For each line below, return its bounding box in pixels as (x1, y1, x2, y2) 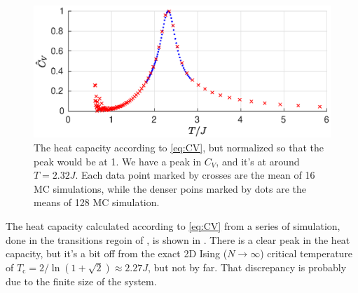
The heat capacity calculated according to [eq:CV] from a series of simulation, (6, 218, 340, 233)
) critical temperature (260, 246, 353, 261)
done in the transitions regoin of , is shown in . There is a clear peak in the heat (6, 232, 350, 247)
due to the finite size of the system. (6, 273, 157, 288)
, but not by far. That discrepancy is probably (148, 259, 347, 274)
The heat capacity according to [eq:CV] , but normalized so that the (34, 139, 324, 154)
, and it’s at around (216, 154, 300, 168)
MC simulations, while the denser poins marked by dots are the (34, 181, 306, 196)
